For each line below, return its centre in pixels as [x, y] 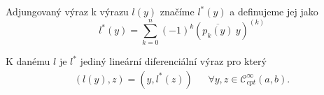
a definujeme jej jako [274, 11]
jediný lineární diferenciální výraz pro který [173, 61]
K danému [28, 61]
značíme [177, 11]
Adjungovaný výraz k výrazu [67, 11]
